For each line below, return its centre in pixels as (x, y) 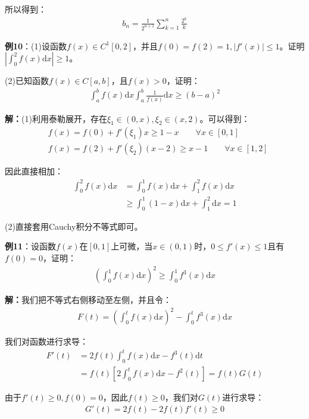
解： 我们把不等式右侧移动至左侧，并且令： (88, 300)
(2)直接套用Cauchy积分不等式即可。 (74, 226)
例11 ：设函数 (31, 246)
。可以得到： (225, 118)
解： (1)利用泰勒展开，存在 (56, 118)
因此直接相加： (34, 171)
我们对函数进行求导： (46, 341)
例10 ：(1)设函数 (36, 46)
